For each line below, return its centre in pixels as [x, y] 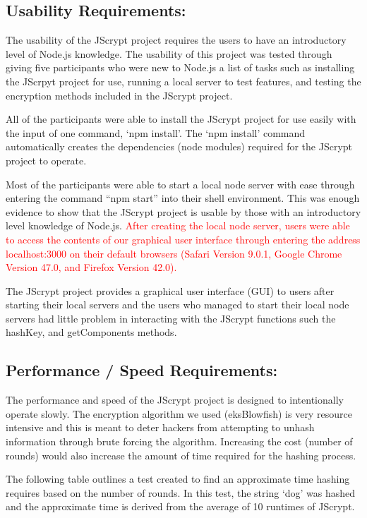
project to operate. [46, 160]
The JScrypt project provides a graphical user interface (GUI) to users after [170, 290]
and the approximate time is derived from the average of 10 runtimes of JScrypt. [180, 506]
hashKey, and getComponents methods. [91, 332]
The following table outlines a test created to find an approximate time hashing [178, 479]
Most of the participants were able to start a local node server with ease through [180, 184]
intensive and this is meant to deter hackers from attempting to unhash [160, 427]
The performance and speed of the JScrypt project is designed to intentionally [175, 400]
